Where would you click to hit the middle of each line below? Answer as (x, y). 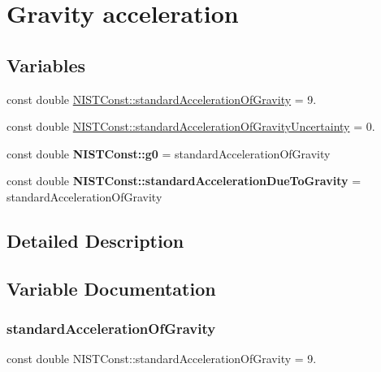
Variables (46, 65)
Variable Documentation (111, 288)
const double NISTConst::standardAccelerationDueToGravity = (184, 181)
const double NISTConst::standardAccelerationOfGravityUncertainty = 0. (191, 126)
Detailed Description (95, 240)
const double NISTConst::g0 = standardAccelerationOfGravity (169, 153)
